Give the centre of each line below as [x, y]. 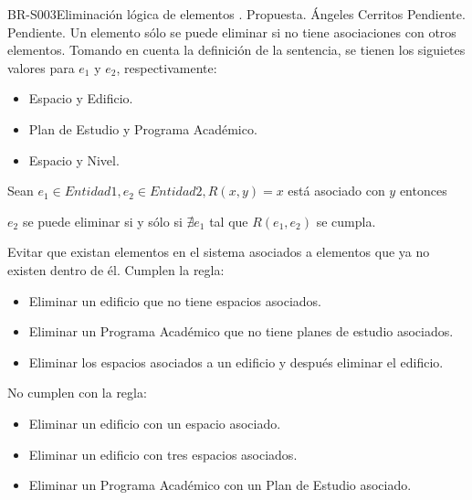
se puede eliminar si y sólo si [102, 221]
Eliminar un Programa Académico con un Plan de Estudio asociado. [220, 485]
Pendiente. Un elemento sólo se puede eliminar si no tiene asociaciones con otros [232, 32]
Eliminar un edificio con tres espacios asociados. [163, 454]
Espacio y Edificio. [81, 98]
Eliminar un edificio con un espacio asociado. [155, 423]
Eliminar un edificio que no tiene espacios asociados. [175, 300]
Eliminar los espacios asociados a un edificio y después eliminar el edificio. [236, 362]
